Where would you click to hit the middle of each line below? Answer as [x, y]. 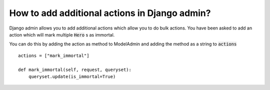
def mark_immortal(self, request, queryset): [75, 69]
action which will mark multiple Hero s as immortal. [62, 34]
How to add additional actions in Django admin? [110, 13]
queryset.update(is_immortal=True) [72, 76]
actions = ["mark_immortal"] [54, 55]
